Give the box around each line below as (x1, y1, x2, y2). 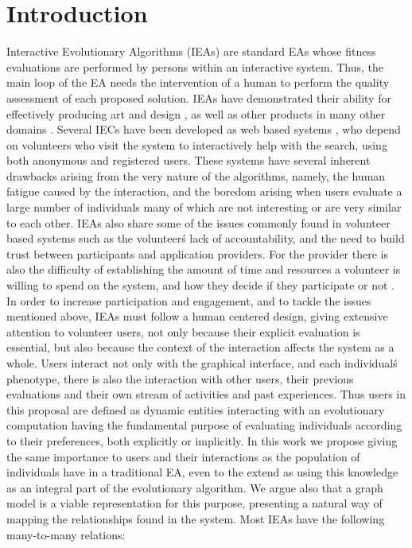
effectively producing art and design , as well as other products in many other (6, 105, 386, 122)
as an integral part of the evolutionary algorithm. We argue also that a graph (6, 479, 383, 496)
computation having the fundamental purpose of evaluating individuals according (6, 417, 402, 433)
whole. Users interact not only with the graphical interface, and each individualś (6, 355, 398, 371)
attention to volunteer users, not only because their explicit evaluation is (6, 323, 360, 340)
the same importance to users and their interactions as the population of (6, 448, 360, 464)
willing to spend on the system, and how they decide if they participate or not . (6, 277, 395, 293)
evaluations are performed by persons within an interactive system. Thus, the (6, 58, 383, 75)
